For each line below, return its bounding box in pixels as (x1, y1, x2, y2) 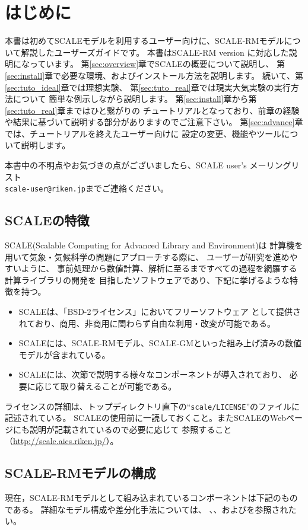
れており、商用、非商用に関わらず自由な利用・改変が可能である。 (18, 317, 275, 329)
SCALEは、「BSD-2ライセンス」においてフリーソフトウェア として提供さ (18, 305, 301, 318)
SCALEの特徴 (5, 211, 90, 229)
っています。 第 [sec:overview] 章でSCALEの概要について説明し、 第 (29, 58, 285, 70)
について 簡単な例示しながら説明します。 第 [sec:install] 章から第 (12, 92, 257, 105)
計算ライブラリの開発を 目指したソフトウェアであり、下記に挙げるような (5, 273, 290, 286)
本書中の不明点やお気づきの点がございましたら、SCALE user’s (5, 159, 247, 171)
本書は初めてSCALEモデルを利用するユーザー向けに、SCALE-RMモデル (5, 34, 284, 47)
